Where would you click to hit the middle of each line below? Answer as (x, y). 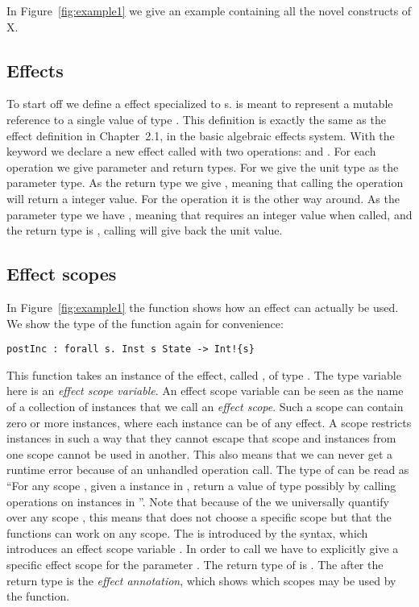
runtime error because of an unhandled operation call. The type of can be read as (208, 470)
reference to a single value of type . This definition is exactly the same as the (196, 119)
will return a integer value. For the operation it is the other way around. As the (203, 198)
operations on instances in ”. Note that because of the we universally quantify (198, 501)
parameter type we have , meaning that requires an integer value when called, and (209, 214)
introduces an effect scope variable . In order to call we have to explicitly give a (203, 549)
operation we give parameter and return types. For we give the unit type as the (203, 166)
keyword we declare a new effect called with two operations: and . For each (191, 151)
